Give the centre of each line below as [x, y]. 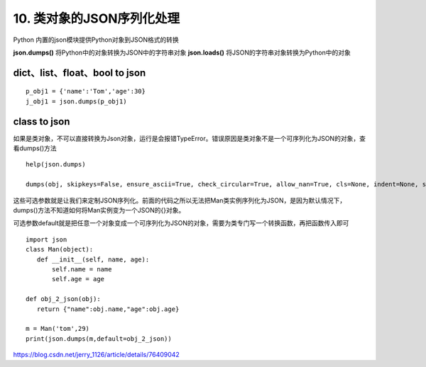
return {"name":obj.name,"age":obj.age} [108, 309]
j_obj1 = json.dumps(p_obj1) [76, 101]
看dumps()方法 [35, 148]
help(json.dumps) [56, 164]
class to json [42, 122]
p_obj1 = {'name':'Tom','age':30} [86, 91]
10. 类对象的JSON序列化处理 [97, 18]
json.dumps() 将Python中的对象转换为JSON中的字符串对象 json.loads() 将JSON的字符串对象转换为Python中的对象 [182, 52]
